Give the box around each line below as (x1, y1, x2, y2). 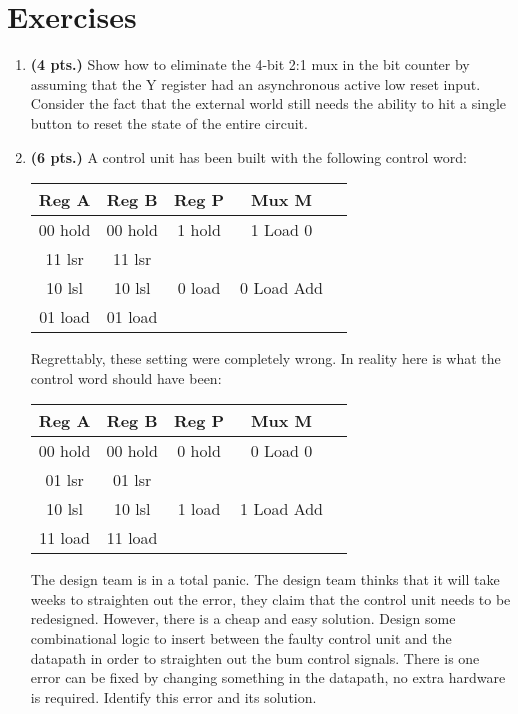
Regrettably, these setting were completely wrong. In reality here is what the (30, 348, 501, 369)
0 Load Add (240, 276, 324, 300)
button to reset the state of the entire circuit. (30, 112, 308, 133)
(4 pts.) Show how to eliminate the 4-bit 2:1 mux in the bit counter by (30, 54, 470, 75)
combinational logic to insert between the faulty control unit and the (30, 628, 452, 649)
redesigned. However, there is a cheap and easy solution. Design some (30, 608, 456, 629)
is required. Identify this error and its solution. (30, 686, 317, 707)
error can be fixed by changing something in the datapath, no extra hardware (30, 667, 506, 688)
